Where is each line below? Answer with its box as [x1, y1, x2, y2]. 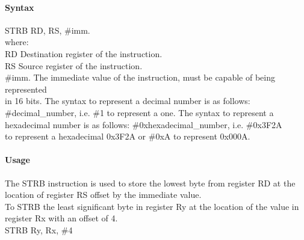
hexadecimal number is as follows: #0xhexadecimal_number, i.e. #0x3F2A [5, 118, 282, 131]
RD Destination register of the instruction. [5, 47, 163, 60]
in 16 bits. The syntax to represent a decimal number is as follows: [5, 94, 250, 107]
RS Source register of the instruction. [5, 59, 143, 72]
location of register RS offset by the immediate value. [5, 188, 202, 201]
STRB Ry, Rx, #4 [5, 223, 73, 236]
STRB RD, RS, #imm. [5, 23, 90, 36]
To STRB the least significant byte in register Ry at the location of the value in [5, 200, 299, 212]
